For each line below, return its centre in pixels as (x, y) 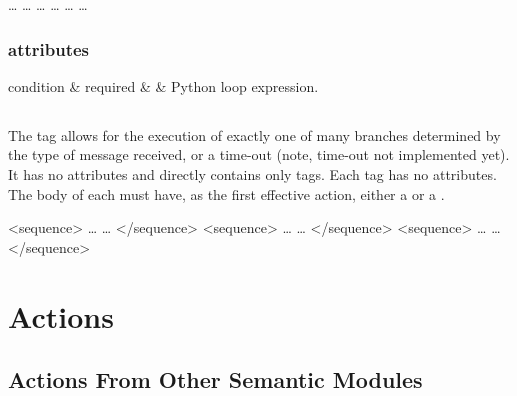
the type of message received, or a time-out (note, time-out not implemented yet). (259, 154)
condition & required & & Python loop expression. (163, 85)
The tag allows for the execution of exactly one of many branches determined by (254, 134)
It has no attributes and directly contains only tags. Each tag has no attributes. (252, 173)
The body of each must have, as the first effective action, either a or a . (226, 193)
